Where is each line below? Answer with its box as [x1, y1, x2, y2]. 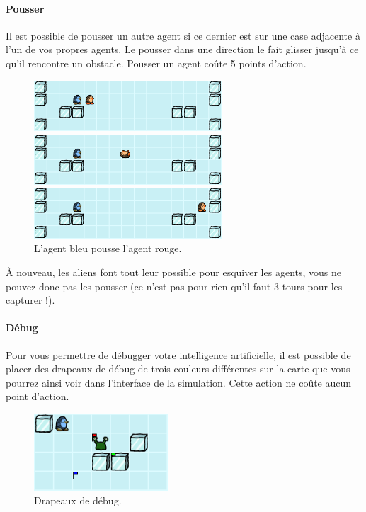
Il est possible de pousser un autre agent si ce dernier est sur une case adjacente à [6, 28, 360, 42]
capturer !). [6, 292, 55, 307]
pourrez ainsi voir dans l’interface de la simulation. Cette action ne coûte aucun [6, 375, 352, 389]
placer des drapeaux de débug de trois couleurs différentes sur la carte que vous [6, 361, 350, 376]
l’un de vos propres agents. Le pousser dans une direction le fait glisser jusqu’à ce [6, 42, 359, 57]
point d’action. [6, 389, 69, 404]
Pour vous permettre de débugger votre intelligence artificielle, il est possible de [6, 347, 351, 362]
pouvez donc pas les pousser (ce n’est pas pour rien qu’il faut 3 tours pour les [6, 278, 343, 293]
